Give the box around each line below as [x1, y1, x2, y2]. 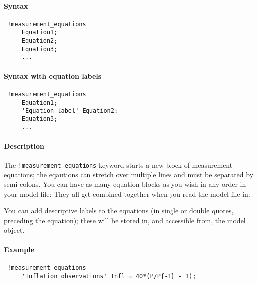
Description [4, 140, 45, 151]
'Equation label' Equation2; [21, 107, 118, 114]
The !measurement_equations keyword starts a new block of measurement [4, 159, 233, 170]
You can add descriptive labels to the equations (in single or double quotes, [4, 205, 234, 216]
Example [4, 244, 35, 254]
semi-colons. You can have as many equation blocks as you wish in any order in [4, 179, 246, 189]
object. [4, 225, 25, 235]
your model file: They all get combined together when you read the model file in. [4, 188, 250, 199]
